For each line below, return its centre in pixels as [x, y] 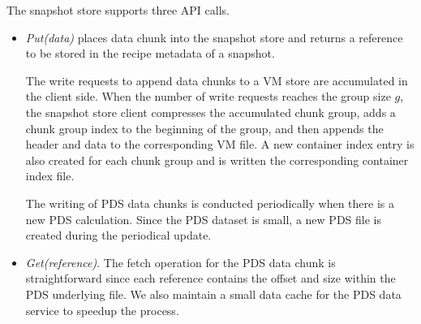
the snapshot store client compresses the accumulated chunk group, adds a [210, 112]
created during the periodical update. [118, 235]
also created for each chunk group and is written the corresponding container [217, 160]
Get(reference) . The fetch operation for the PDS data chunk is [180, 262]
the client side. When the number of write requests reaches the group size [208, 96]
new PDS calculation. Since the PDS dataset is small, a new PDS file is [203, 219]
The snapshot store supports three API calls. [118, 10]
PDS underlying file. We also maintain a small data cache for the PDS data [213, 294]
